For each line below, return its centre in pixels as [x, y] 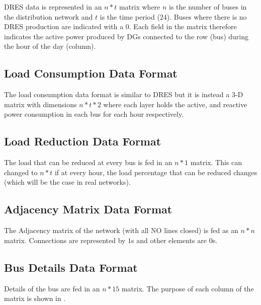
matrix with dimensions [40, 104]
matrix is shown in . [35, 298]
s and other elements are [169, 240]
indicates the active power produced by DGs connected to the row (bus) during [126, 36]
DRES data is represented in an [53, 7]
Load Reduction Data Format [83, 141]
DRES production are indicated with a [64, 26]
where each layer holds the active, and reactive [175, 104]
